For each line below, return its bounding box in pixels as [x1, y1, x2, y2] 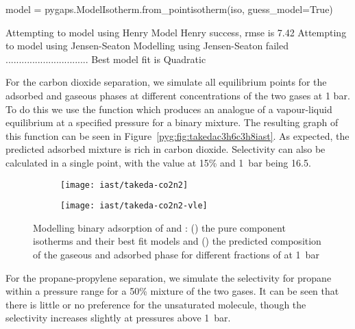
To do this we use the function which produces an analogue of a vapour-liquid [5, 101, 332, 116]
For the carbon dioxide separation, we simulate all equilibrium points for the [5, 75, 327, 89]
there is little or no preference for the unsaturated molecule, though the [5, 297, 306, 311]
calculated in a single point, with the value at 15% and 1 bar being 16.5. [5, 155, 311, 169]
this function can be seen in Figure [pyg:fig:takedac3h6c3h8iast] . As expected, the [5, 128, 350, 143]
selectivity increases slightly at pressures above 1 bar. [5, 310, 231, 325]
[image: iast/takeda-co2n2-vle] [60, 201, 208, 211]
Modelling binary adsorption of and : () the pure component [33, 220, 286, 234]
